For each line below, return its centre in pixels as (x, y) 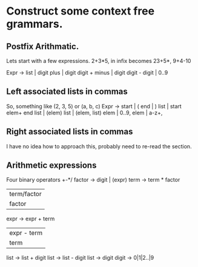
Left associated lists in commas (67, 92)
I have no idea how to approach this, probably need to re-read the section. (99, 146)
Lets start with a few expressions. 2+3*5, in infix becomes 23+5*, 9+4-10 (99, 61)
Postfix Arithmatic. (43, 46)
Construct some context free (81, 11)
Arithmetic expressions (51, 166)
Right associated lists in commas (70, 132)
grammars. (35, 24)
